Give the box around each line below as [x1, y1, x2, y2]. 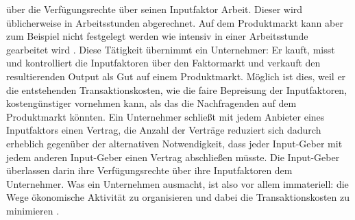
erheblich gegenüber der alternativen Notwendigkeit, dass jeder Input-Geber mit [6, 136, 343, 150]
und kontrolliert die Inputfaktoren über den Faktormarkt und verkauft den [6, 56, 321, 70]
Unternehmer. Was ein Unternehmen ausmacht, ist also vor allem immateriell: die [6, 176, 349, 191]
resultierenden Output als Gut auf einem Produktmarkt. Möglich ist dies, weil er [6, 69, 346, 83]
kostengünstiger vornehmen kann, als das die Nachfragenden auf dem [6, 96, 297, 110]
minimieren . [6, 203, 60, 217]
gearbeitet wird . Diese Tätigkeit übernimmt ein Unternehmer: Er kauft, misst [6, 42, 335, 56]
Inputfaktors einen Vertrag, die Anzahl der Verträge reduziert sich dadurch [6, 123, 321, 137]
